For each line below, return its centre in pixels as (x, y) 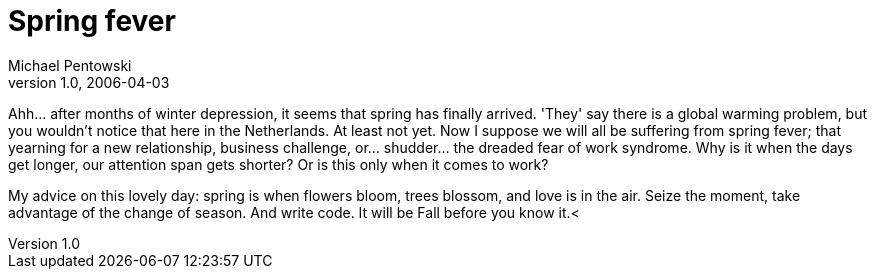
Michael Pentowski (70, 65)
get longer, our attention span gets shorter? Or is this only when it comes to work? (278, 164)
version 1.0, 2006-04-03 (89, 82)
